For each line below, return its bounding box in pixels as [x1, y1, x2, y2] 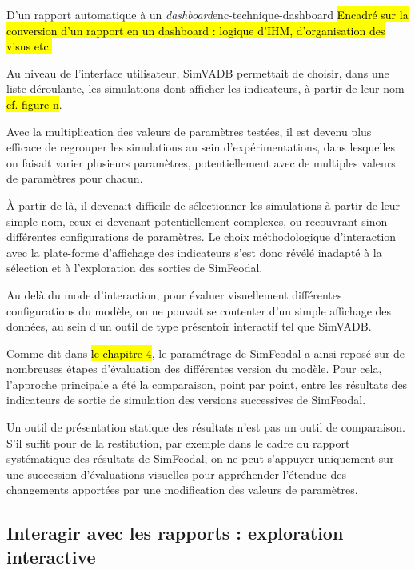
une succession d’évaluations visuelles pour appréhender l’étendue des [6, 465, 346, 482]
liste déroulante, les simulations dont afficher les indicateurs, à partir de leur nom [6, 80, 405, 97]
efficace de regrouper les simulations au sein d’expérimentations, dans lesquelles [6, 138, 396, 155]
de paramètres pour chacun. [6, 170, 143, 187]
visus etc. [6, 38, 52, 54]
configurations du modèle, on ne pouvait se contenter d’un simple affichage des [6, 302, 392, 319]
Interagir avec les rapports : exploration [6, 520, 344, 545]
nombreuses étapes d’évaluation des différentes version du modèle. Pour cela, [6, 360, 382, 377]
